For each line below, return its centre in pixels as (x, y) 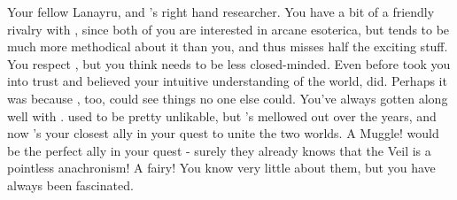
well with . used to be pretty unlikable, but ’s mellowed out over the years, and (222, 115)
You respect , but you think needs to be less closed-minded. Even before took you (229, 63)
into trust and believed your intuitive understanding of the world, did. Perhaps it (227, 81)
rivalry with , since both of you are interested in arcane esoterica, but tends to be (228, 29)
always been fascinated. (70, 185)
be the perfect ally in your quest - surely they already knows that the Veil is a (219, 150)
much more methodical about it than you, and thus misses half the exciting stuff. (228, 46)
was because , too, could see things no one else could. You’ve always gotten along (228, 98)
